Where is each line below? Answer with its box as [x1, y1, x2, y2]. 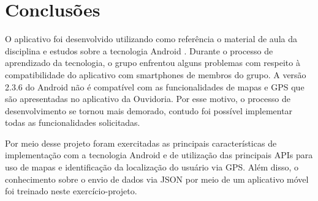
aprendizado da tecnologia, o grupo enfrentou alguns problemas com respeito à [5, 56, 300, 69]
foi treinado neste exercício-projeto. [5, 185, 137, 197]
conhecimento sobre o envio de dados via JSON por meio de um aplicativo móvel [5, 172, 309, 185]
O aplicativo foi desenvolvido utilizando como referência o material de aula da [5, 32, 297, 45]
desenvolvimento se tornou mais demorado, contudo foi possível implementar [5, 104, 293, 117]
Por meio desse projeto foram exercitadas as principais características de [5, 136, 277, 149]
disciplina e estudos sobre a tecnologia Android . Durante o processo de [5, 44, 273, 57]
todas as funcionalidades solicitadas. [5, 116, 140, 129]
